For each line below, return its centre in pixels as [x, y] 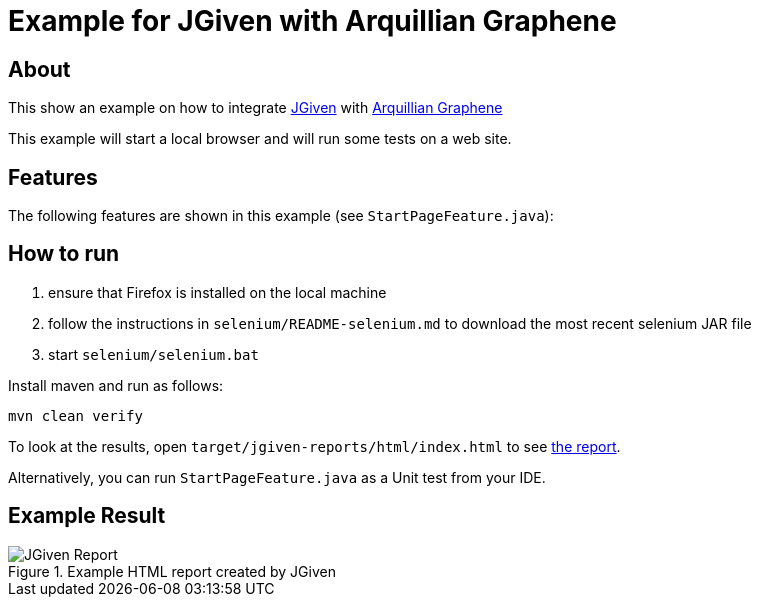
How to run [64, 254]
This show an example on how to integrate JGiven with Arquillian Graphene [255, 108]
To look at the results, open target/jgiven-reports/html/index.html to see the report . [314, 446]
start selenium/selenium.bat [153, 354]
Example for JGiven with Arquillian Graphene [312, 21]
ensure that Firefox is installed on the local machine [217, 292]
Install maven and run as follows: [116, 385]
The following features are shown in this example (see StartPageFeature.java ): [281, 216]
